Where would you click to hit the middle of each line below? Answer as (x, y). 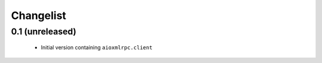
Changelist (39, 15)
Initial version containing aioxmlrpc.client (97, 48)
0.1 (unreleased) (44, 31)
